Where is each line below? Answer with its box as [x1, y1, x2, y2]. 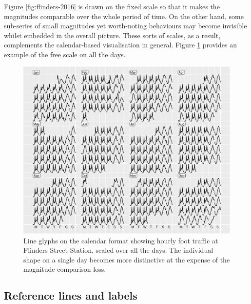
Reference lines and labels [4, 288, 137, 303]
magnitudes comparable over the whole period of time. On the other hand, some [4, 11, 244, 21]
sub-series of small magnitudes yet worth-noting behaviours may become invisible [4, 21, 247, 31]
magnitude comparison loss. [23, 264, 106, 274]
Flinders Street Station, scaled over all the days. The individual [23, 245, 213, 255]
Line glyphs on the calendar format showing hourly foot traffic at [23, 235, 218, 245]
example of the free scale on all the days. [4, 49, 126, 59]
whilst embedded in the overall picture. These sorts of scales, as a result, [4, 30, 221, 40]
